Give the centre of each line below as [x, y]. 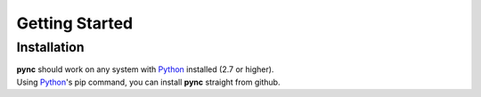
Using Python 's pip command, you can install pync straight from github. [148, 82]
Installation [50, 47]
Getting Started [75, 23]
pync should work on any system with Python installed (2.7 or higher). [145, 69]
